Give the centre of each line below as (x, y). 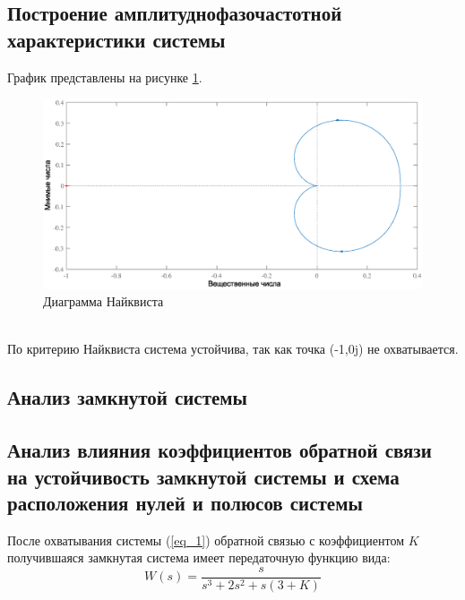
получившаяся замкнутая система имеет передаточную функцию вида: (199, 557)
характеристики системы (116, 39)
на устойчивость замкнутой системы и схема (203, 476)
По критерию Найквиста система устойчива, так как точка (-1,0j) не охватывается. (233, 349)
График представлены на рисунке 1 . (105, 77)
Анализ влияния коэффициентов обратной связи (220, 450)
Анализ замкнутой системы (128, 397)
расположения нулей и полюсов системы (185, 502)
